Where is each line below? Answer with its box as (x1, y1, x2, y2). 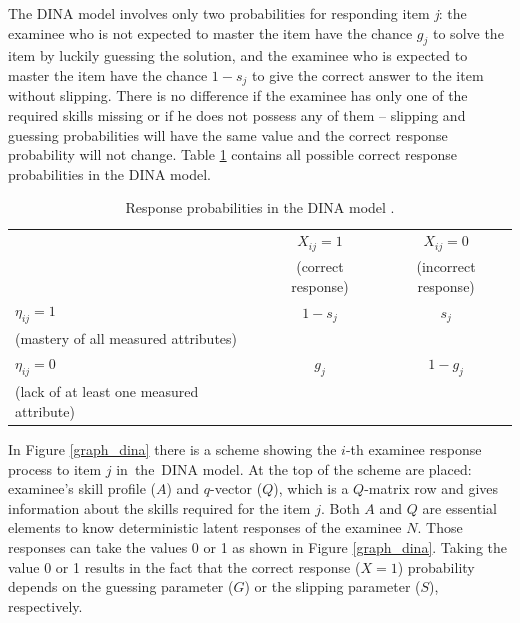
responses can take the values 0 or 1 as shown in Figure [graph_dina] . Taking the (8, 536, 507, 557)
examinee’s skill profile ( (8, 478, 156, 499)
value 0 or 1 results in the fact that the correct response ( (8, 556, 361, 577)
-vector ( (210, 478, 263, 499)
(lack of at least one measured (15, 381, 199, 402)
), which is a (273, 478, 349, 499)
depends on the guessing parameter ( (8, 576, 234, 597)
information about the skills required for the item (8, 497, 311, 518)
